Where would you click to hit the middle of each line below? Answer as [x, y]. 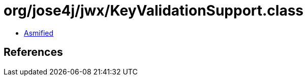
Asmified [39, 33]
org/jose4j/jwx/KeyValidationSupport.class [154, 11]
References [33, 52]
